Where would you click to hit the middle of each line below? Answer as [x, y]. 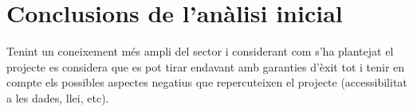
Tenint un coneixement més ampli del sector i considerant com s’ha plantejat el [200, 51]
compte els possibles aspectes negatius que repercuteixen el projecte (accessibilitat [207, 82]
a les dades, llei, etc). [58, 97]
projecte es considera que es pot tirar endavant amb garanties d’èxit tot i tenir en [206, 66]
